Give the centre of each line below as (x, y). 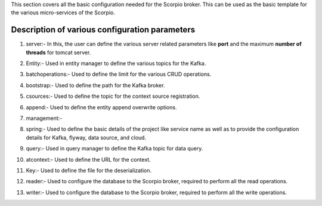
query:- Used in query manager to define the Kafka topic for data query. (114, 149)
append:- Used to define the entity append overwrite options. (101, 107)
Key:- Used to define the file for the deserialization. (89, 170)
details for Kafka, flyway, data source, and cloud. (86, 137)
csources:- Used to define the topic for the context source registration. (113, 96)
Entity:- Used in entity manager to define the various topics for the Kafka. (116, 63)
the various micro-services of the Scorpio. (63, 13)
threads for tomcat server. (58, 52)
